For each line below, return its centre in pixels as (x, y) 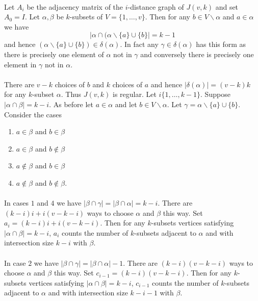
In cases (16, 203)
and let (126, 104)
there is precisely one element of (54, 54)
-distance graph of (156, 6)
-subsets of (86, 17)
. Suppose (215, 94)
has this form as (221, 44)
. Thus (71, 94)
